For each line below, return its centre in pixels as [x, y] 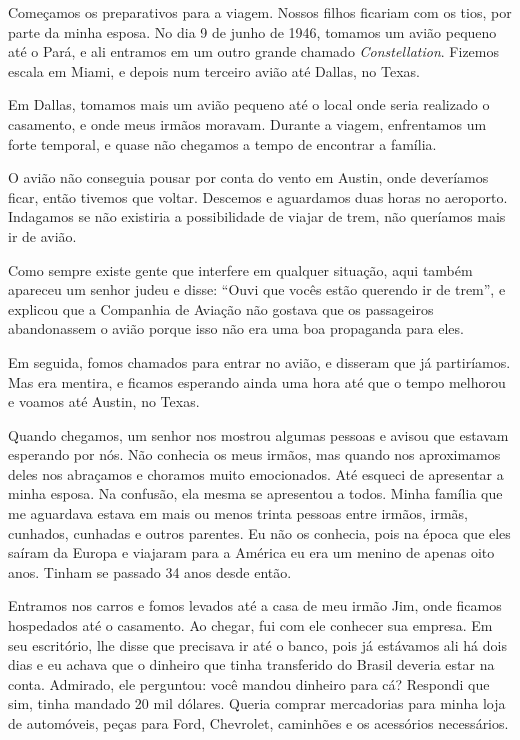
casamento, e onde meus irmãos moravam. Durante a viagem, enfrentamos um [247, 123]
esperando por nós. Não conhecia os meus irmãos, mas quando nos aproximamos [254, 454]
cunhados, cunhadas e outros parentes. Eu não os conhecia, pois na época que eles [259, 532]
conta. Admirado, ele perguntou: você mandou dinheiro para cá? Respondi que [249, 683]
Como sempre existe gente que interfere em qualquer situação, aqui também [240, 269]
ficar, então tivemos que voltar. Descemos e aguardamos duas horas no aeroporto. [258, 196]
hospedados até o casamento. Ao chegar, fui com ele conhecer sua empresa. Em [250, 625]
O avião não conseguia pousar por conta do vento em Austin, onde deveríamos [248, 177]
